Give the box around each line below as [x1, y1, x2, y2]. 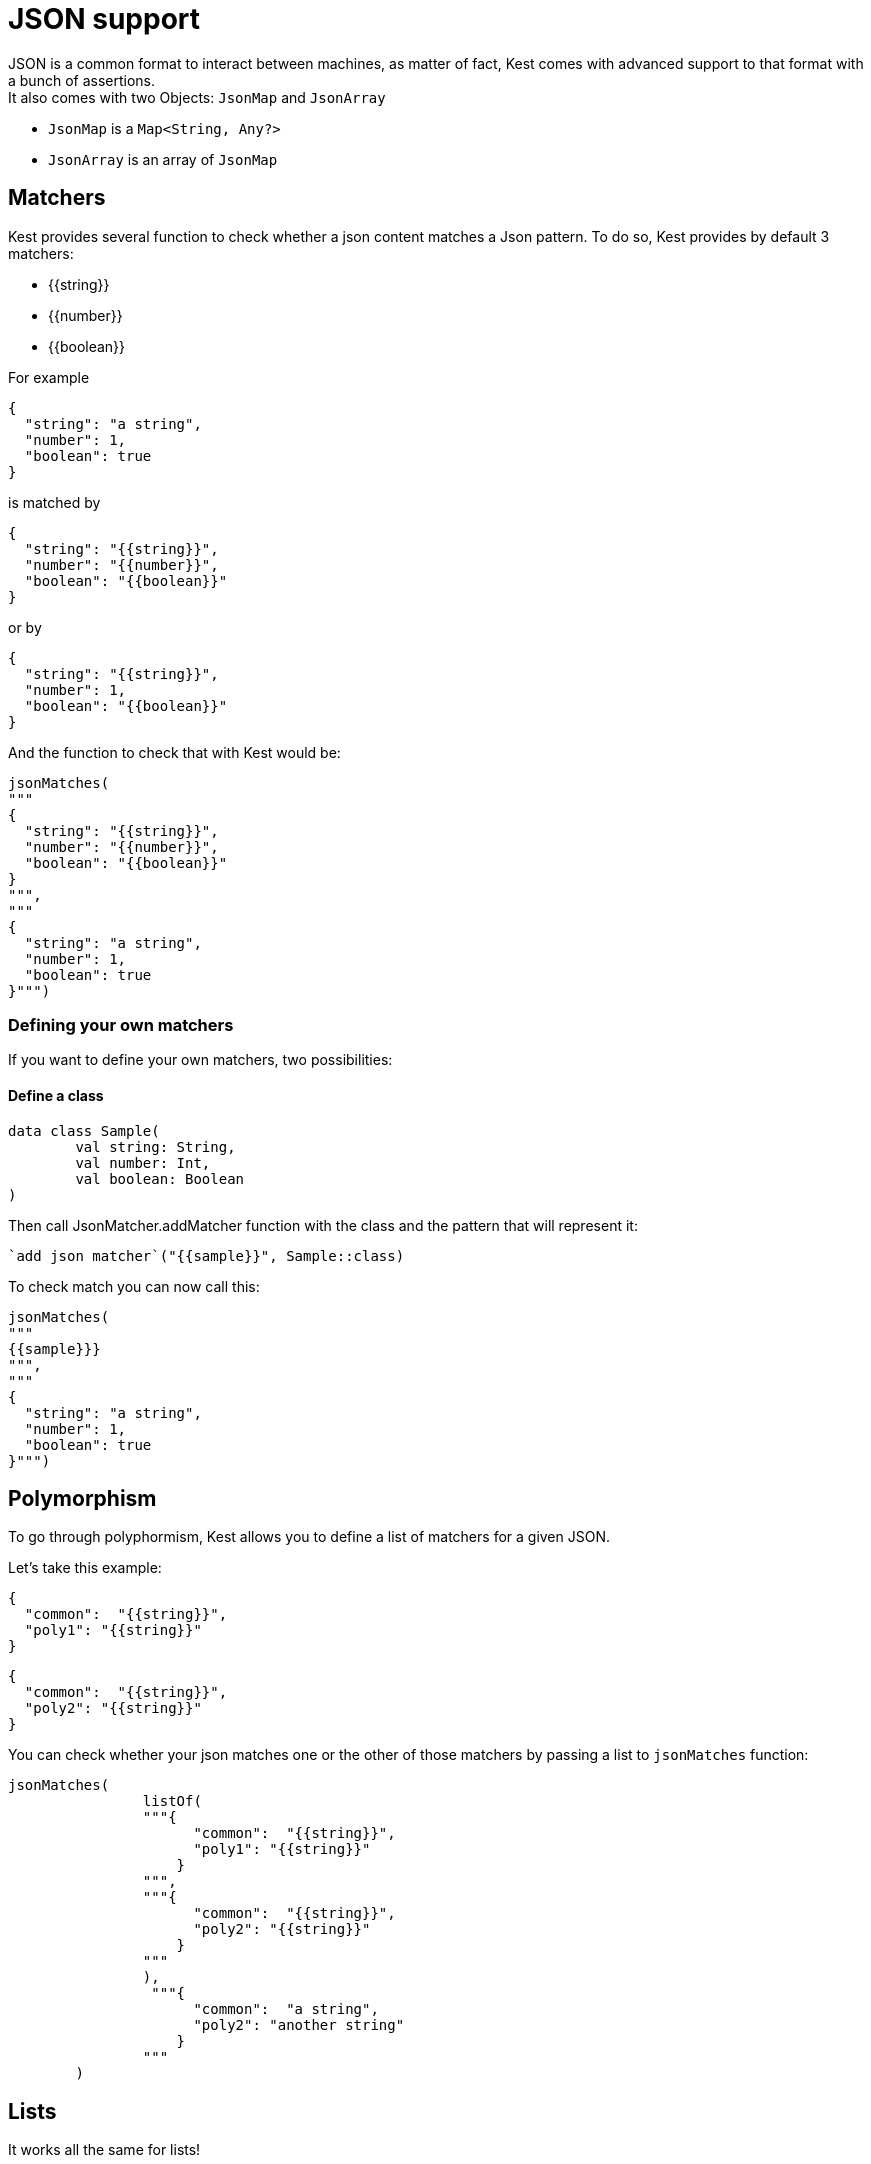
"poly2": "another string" [193, 2017, 405, 2034]
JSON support [8, 2, 201, 36]
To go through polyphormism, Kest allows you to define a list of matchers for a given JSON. [8, 1528, 610, 1546]
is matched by [8, 493, 101, 511]
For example [8, 368, 90, 386]
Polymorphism [8, 1485, 157, 1511]
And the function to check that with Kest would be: [8, 743, 341, 761]
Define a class [8, 1086, 104, 1104]
